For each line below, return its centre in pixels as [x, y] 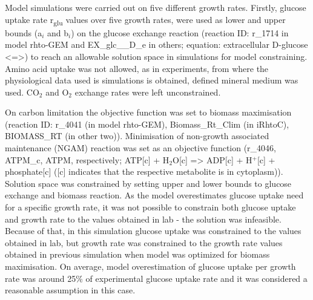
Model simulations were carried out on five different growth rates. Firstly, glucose [156, 7]
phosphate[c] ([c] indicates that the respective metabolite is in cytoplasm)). [144, 171]
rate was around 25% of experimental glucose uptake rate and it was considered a [156, 278]
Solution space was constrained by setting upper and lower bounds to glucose [148, 183]
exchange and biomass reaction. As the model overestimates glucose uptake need [154, 195]
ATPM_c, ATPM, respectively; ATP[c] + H [87, 159]
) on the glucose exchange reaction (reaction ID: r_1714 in [180, 32]
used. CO [22, 92]
